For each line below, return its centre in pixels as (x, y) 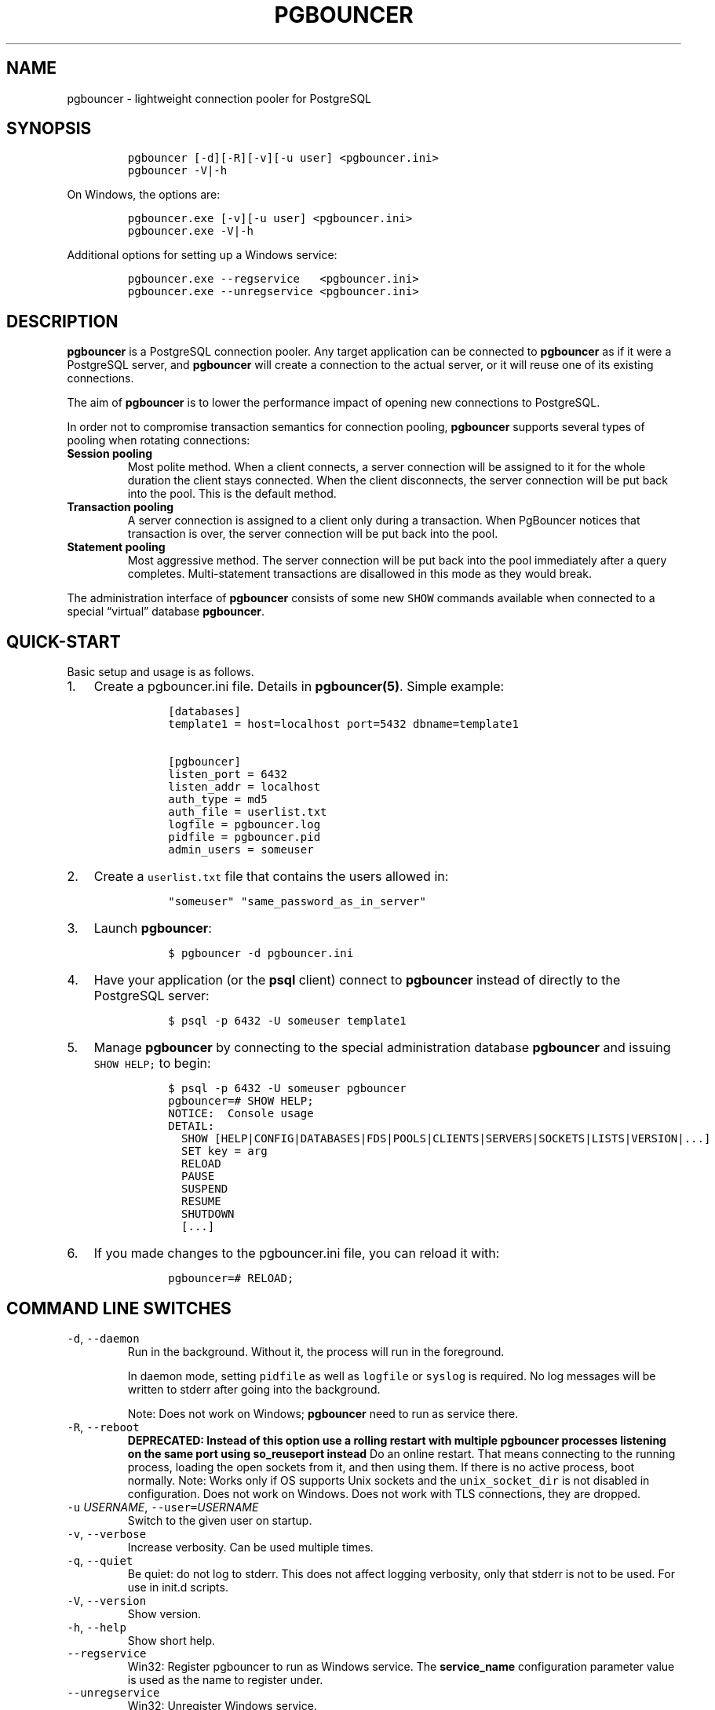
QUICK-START (64, 641)
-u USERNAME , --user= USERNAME (163, 1507)
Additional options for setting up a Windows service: (202, 255)
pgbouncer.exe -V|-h (190, 231)
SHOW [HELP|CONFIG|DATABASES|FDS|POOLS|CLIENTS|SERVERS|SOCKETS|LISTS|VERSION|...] (446, 1139)
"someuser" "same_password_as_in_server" (297, 902)
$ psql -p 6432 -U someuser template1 (287, 1021)
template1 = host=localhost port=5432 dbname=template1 (343, 724)
